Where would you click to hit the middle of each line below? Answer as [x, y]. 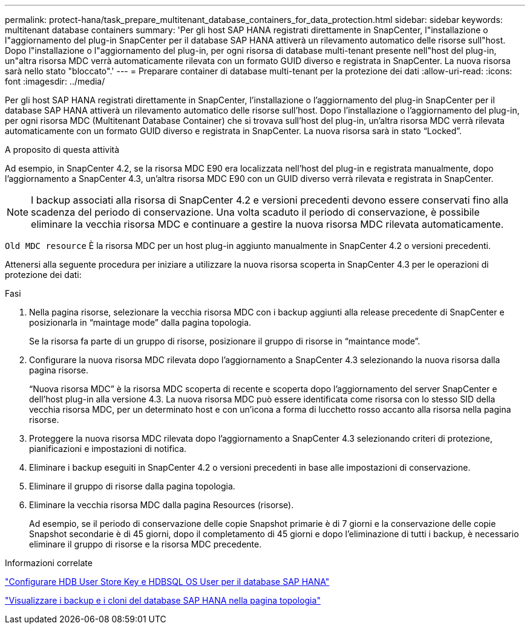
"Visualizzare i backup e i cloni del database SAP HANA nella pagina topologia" [163, 600]
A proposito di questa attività [62, 150]
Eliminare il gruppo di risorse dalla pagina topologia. [132, 486]
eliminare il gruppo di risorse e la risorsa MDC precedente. [146, 544]
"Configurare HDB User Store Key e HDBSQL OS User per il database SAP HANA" [167, 582]
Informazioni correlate [49, 563]
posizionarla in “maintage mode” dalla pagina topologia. [140, 322]
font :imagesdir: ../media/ [55, 81]
